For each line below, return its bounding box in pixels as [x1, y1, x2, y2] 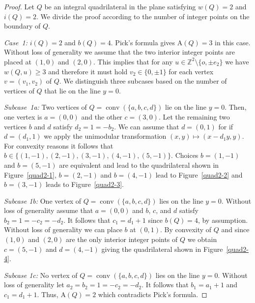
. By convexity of [160, 224, 212, 235]
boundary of [4, 21, 41, 31]
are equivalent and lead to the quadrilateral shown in [59, 159, 219, 170]
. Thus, [37, 289, 58, 300]
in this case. [215, 37, 251, 47]
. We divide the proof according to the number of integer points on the [36, 11, 250, 21]
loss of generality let [4, 279, 64, 290]
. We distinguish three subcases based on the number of [59, 76, 227, 86]
